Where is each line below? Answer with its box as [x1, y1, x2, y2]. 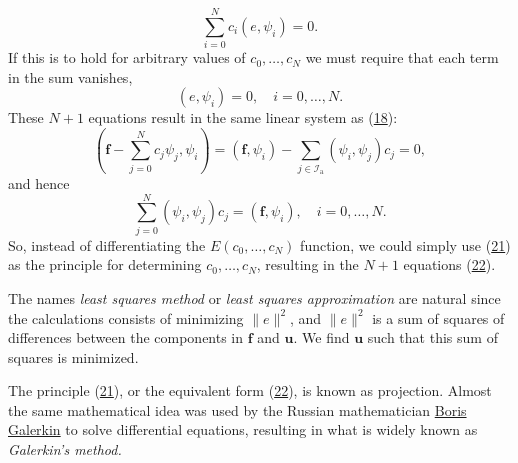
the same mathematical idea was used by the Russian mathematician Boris [8, 399, 467, 420]
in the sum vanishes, [8, 66, 133, 87]
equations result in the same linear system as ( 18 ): [88, 107, 398, 128]
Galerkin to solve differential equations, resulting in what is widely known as [8, 419, 478, 440]
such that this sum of [367, 327, 498, 348]
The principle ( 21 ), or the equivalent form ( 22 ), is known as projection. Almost [8, 380, 492, 401]
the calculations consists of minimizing [8, 307, 244, 328]
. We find [293, 327, 350, 348]
